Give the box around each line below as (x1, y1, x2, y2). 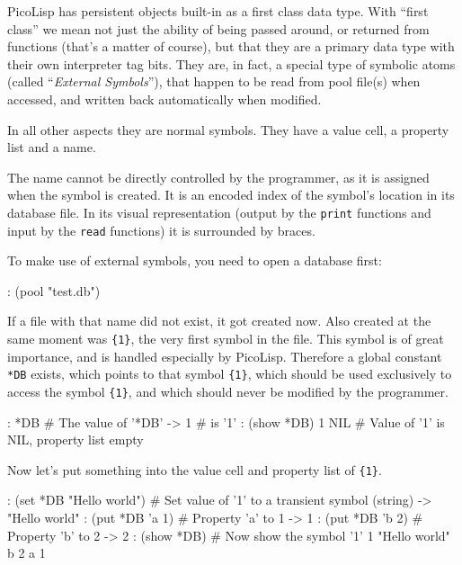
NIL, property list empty (7, 430, 144, 449)
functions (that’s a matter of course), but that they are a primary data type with (7, 37, 455, 56)
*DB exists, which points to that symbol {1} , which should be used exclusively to (7, 364, 452, 383)
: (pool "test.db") (7, 281, 101, 300)
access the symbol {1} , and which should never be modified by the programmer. (7, 381, 449, 400)
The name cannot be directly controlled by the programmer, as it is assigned (7, 167, 430, 186)
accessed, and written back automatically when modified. (7, 89, 322, 108)
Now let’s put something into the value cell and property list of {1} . (7, 460, 382, 479)
